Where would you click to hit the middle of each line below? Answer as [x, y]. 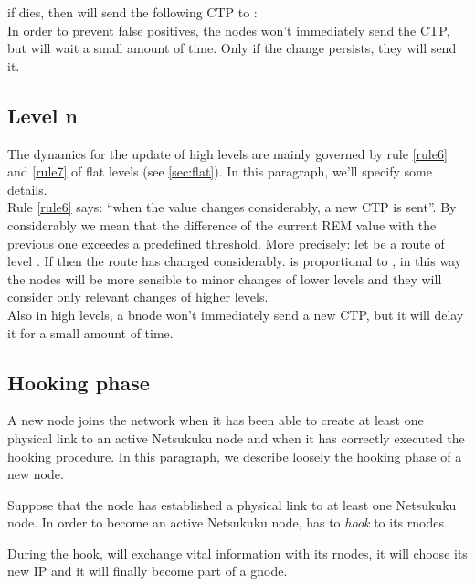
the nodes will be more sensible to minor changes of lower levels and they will [225, 278]
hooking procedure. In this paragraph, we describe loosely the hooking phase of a [235, 456]
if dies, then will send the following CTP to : [132, 12]
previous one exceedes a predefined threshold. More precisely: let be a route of [226, 243]
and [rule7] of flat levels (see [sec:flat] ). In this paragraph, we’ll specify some [220, 171]
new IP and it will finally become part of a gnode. [148, 571]
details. [27, 189]
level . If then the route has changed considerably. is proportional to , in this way [235, 261]
